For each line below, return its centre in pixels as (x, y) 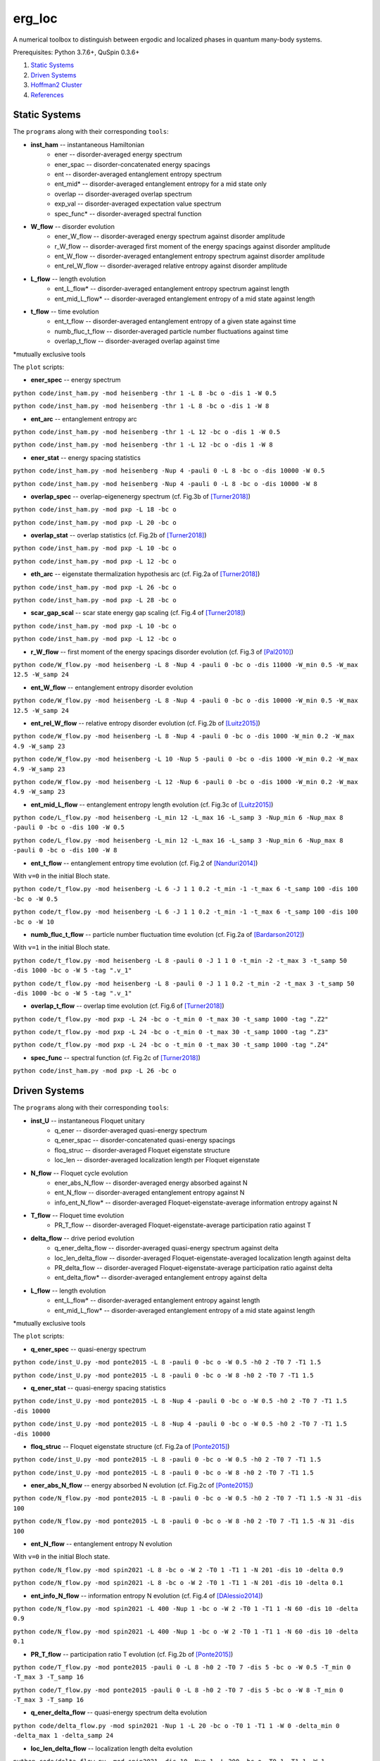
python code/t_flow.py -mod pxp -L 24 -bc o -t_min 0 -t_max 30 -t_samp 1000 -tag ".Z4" (171, 1045)
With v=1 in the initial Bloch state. (62, 947)
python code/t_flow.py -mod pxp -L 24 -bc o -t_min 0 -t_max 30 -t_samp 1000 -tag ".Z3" (171, 1032)
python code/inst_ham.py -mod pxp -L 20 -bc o (95, 522)
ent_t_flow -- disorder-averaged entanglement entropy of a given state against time (175, 321)
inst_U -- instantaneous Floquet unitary (88, 1121)
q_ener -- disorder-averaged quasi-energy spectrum (131, 1130)
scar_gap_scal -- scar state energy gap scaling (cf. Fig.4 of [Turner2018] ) (138, 613)
